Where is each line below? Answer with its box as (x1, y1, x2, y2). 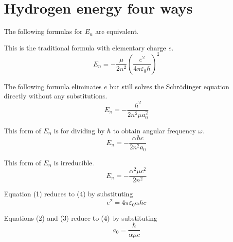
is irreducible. (54, 157, 94, 167)
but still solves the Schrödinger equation (109, 81, 230, 91)
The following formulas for (4, 26, 83, 36)
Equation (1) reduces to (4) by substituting (4, 189, 133, 199)
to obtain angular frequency (113, 125, 196, 135)
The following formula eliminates (4, 81, 102, 91)
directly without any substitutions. (4, 91, 108, 101)
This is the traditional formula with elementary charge (4, 42, 166, 52)
